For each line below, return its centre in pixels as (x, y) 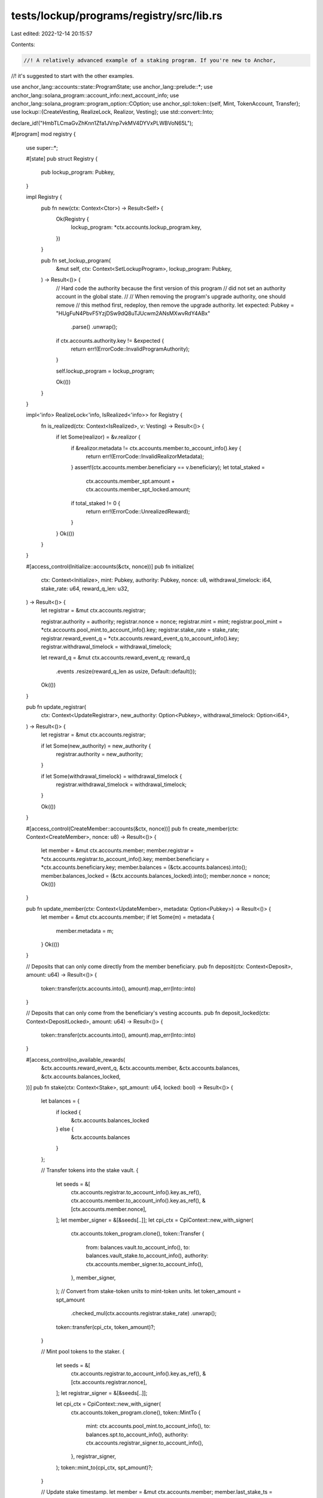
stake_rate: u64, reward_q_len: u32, (85, 588)
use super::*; (42, 147)
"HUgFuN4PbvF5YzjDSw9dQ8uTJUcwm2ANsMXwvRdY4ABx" (133, 313)
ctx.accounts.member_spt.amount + (130, 481)
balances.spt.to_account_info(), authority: (137, 1434)
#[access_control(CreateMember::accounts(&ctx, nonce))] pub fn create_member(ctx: (132, 828)
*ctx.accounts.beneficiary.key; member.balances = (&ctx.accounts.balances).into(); (144, 867)
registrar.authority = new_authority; (99, 754)
